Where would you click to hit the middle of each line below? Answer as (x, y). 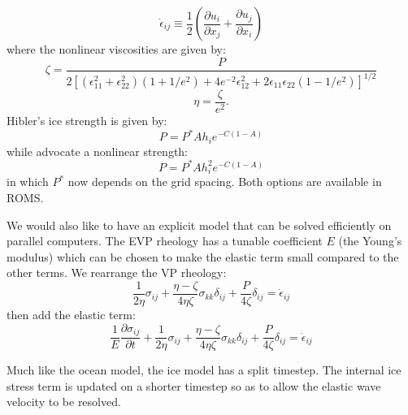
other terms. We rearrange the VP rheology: (117, 272)
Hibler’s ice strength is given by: (87, 121)
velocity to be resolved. (64, 402)
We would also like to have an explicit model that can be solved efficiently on (199, 225)
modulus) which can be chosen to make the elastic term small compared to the (203, 256)
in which (28, 182)
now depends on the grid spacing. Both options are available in (225, 182)
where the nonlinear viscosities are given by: (116, 49)
